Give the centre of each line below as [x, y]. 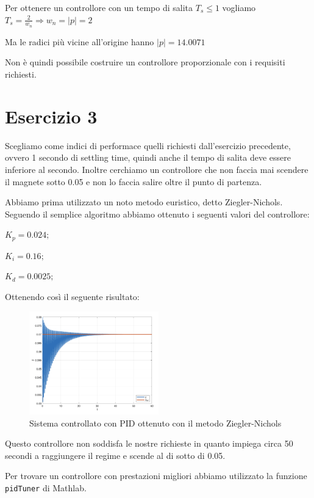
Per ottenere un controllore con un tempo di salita [99, 7]
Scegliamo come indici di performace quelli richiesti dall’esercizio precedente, [148, 145]
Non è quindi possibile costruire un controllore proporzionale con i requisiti [145, 62]
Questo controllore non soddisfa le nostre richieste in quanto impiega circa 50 [149, 443]
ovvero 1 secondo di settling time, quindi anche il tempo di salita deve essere [148, 157]
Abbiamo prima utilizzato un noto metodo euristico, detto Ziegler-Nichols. [144, 202]
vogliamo [239, 7]
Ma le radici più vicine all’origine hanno [80, 41]
